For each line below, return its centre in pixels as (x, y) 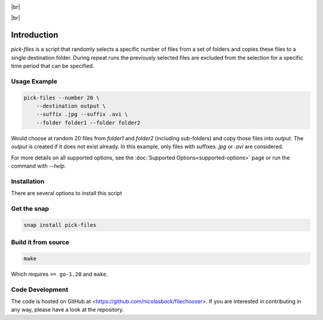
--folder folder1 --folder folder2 (88, 123)
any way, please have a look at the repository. (67, 310)
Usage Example (34, 81)
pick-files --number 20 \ (62, 98)
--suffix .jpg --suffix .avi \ (82, 114)
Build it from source (40, 242)
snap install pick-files (60, 225)
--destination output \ (71, 106)
